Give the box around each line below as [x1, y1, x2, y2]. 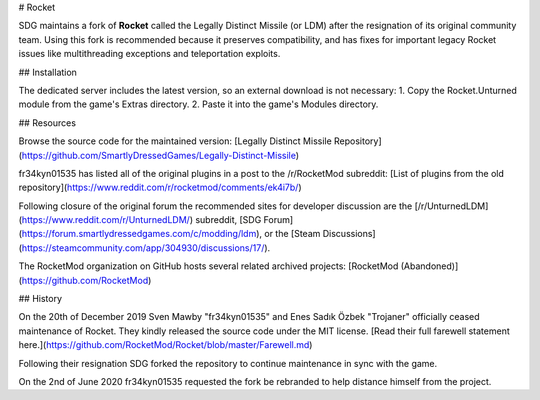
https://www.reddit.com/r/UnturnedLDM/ [21, 214, 190, 226]
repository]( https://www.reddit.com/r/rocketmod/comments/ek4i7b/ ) [18, 181, 302, 194]
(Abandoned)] [400, 260, 459, 272]
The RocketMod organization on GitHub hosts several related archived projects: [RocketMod [18, 260, 399, 272]
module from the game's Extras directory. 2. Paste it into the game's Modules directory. [18, 98, 379, 110]
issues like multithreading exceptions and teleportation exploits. [18, 48, 281, 60]
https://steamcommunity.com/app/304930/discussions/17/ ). [21, 241, 271, 254]
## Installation [18, 66, 77, 78]
